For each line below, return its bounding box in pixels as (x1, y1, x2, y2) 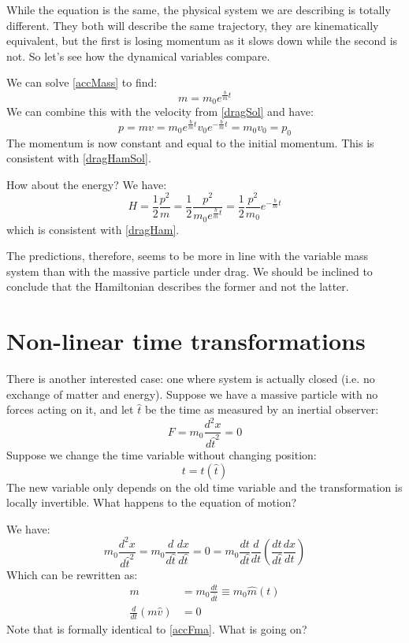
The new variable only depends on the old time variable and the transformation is (6, 478, 403, 495)
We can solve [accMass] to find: (6, 74, 158, 91)
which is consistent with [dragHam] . (6, 221, 180, 237)
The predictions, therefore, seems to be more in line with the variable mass (6, 247, 369, 264)
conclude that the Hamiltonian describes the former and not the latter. (6, 278, 349, 295)
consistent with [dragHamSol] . (6, 150, 151, 166)
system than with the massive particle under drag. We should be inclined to (6, 262, 373, 279)
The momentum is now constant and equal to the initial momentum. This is (6, 134, 374, 151)
